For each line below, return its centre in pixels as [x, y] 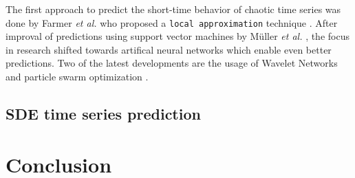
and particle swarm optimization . [77, 77]
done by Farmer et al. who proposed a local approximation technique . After [172, 22]
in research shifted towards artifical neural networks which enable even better [169, 49]
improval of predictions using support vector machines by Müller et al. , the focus [177, 36]
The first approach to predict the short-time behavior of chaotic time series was [173, 9]
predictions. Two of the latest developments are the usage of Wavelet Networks [172, 63]
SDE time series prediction [103, 114]
